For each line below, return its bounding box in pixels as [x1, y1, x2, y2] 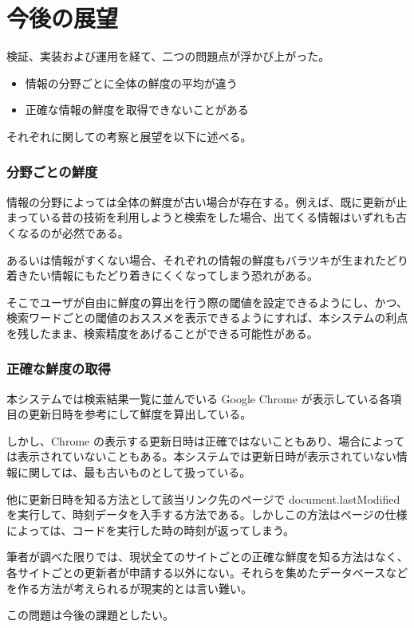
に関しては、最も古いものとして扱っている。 [17, 464, 251, 481]
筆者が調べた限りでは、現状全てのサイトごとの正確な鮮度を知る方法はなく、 [6, 548, 408, 565]
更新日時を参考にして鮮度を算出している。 [28, 406, 252, 422]
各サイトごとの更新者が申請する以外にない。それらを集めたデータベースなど [6, 564, 408, 581]
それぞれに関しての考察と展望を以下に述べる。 [6, 128, 252, 144]
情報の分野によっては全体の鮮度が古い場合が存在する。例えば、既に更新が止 [6, 193, 408, 210]
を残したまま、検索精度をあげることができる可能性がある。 [6, 324, 318, 341]
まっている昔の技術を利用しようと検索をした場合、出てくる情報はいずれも [6, 209, 396, 226]
